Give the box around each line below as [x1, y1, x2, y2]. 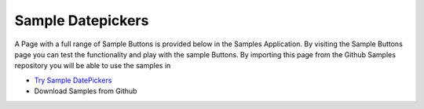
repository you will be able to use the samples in [14, 61, 171, 71]
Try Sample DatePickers [34, 75, 112, 85]
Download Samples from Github [34, 86, 137, 96]
